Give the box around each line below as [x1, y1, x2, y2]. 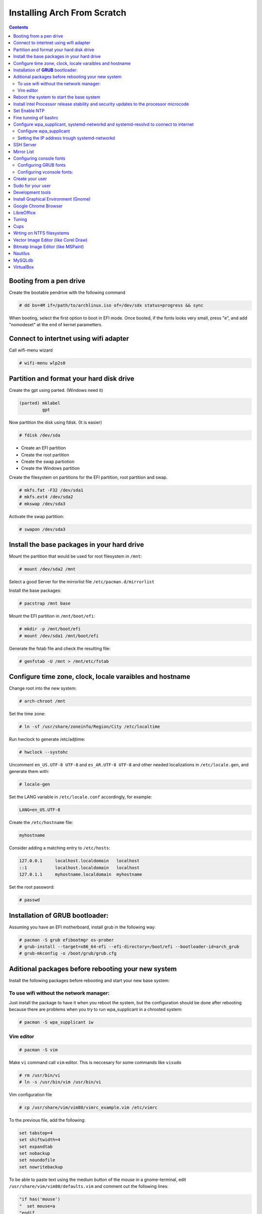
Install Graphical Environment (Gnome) [13, 196, 91, 202]
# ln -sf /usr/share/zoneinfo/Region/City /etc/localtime [19, 724, 160, 729]
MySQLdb [13, 257, 33, 263]
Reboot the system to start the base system [13, 94, 100, 100]
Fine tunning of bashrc [13, 115, 59, 120]
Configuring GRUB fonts [17, 162, 66, 168]
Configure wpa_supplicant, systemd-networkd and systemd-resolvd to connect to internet [13, 121, 194, 127]
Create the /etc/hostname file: [9, 820, 73, 826]
